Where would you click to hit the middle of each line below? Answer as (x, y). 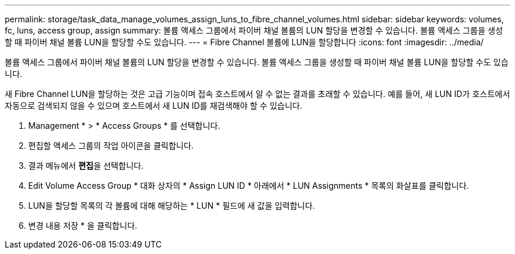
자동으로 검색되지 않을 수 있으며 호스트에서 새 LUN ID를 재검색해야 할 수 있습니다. (154, 106)
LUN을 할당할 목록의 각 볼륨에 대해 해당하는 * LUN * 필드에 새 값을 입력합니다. (172, 205)
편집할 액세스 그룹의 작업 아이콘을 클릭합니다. (111, 146)
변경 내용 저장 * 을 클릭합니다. (83, 225)
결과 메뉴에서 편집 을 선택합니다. (86, 166)
